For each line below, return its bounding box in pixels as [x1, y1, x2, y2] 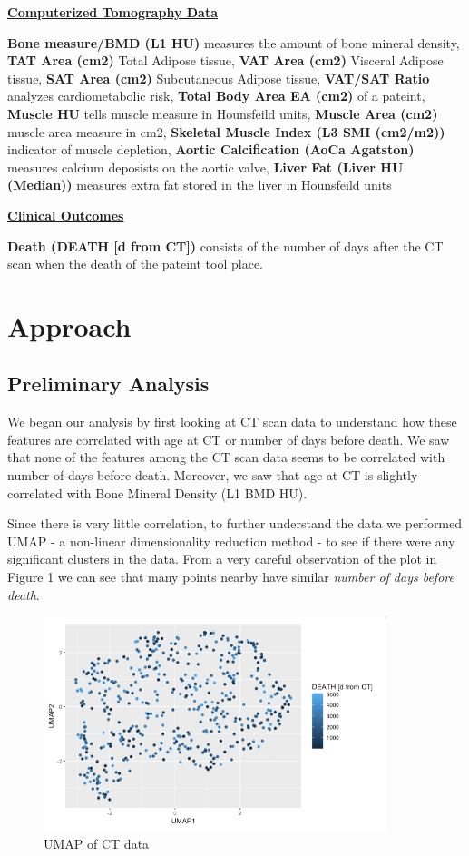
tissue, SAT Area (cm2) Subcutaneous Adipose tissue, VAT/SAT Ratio [7, 68, 430, 87]
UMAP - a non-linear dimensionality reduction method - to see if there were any [7, 531, 455, 550]
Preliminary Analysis [7, 369, 210, 398]
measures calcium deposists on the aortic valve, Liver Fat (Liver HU [7, 157, 404, 176]
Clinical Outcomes [7, 205, 124, 224]
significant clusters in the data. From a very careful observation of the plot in [7, 549, 437, 568]
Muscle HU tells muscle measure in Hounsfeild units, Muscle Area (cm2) [7, 103, 438, 123]
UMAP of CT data [44, 834, 150, 853]
